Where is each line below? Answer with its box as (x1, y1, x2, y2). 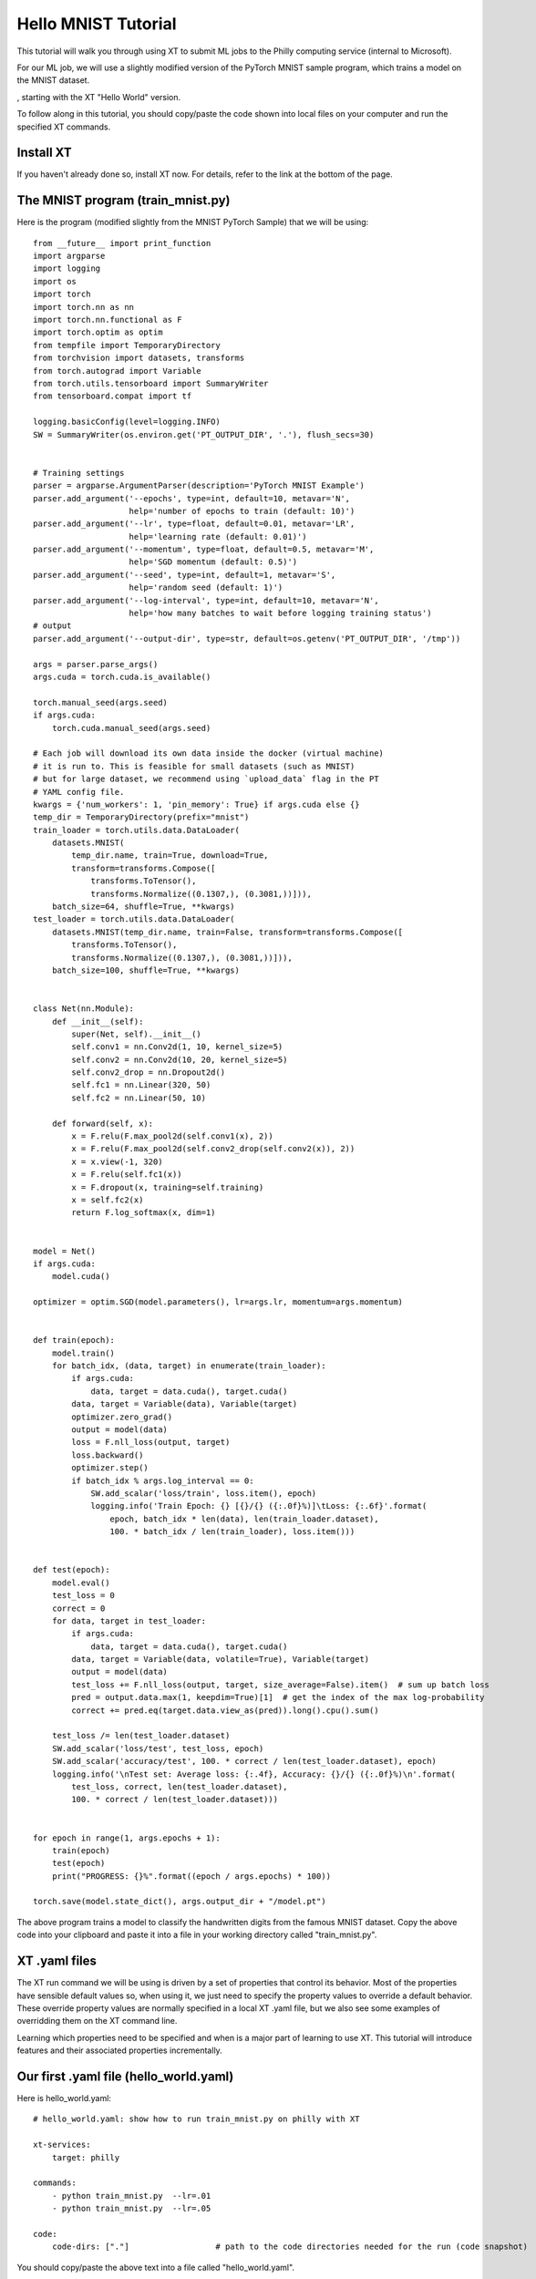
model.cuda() (51, 1272, 110, 1282)
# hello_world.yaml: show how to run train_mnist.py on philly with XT (33, 2114, 360, 2124)
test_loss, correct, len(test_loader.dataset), (71, 1781, 288, 1791)
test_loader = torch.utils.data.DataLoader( (33, 914, 236, 924)
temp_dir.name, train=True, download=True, (71, 851, 269, 861)
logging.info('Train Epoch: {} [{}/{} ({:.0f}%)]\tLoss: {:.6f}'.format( (90, 1500, 428, 1511)
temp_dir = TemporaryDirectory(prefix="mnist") (33, 812, 250, 822)
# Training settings (33, 468, 125, 478)
